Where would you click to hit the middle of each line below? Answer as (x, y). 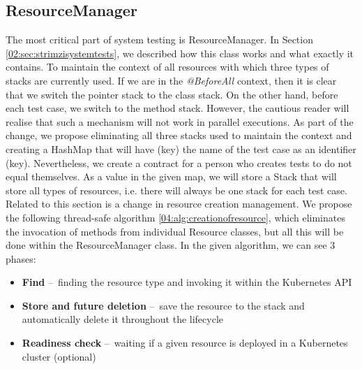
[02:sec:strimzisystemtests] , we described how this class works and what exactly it (180, 53)
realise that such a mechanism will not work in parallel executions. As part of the (180, 121)
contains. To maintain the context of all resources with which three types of (167, 67)
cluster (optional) (59, 356)
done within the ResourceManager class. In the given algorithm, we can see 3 (171, 245)
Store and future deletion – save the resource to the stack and (163, 305)
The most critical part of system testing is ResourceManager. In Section (159, 39)
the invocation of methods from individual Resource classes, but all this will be (175, 231)
